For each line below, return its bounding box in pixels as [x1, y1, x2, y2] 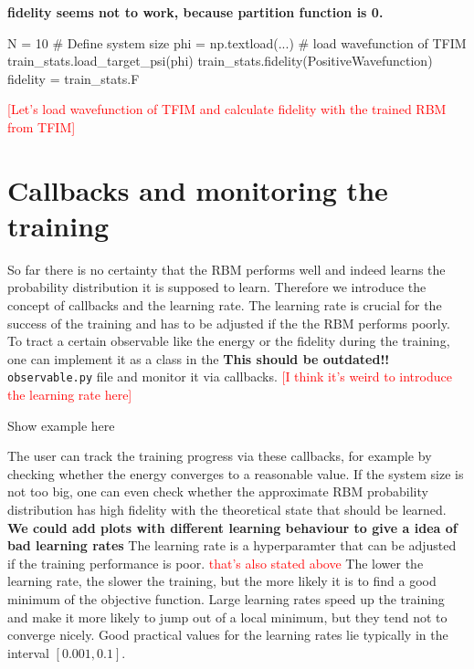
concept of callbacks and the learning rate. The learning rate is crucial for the [7, 296, 442, 315]
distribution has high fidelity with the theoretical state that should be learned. [7, 500, 447, 519]
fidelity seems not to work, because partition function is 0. [7, 3, 384, 21]
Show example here [7, 415, 115, 434]
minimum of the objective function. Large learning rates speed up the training [7, 590, 445, 609]
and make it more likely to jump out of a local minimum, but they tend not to [7, 607, 448, 626]
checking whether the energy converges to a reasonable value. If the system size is [7, 464, 464, 483]
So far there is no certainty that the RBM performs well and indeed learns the [7, 259, 446, 278]
